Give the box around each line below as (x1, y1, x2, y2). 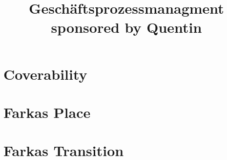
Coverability (3, 64, 87, 84)
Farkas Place (3, 102, 91, 122)
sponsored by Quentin (51, 17, 202, 37)
